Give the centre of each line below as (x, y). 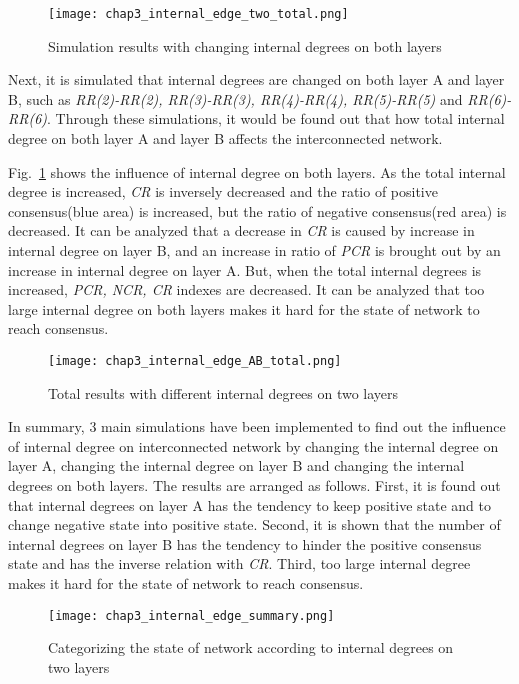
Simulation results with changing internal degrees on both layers (245, 45)
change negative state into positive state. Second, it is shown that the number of (254, 524)
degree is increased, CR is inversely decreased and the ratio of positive (223, 191)
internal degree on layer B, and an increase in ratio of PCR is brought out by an (254, 250)
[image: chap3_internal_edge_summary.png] (191, 615)
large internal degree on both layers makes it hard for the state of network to (244, 308)
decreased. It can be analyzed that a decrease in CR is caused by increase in (241, 230)
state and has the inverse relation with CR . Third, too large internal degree (239, 563)
